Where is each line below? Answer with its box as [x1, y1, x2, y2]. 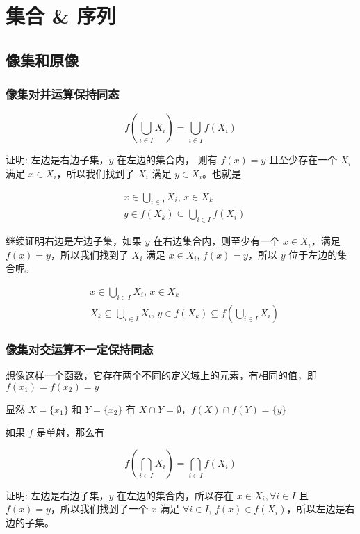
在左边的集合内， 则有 [117, 152, 218, 167]
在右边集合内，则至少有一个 [153, 234, 280, 248]
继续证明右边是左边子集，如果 [6, 234, 142, 248]
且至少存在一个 [268, 152, 337, 167]
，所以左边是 [286, 501, 345, 516]
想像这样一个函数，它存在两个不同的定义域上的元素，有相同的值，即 [6, 368, 317, 382]
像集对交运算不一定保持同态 [6, 340, 154, 357]
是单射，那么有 [36, 425, 105, 439]
